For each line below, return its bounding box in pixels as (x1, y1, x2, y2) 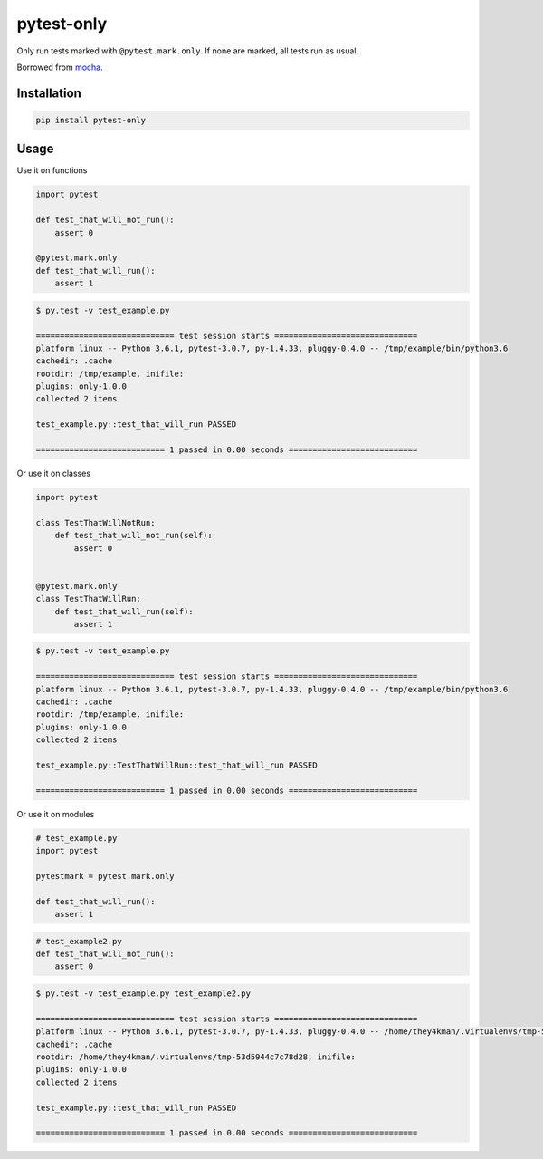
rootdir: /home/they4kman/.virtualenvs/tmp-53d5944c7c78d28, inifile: (35, 1051, 357, 1062)
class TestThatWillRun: (35, 594, 142, 604)
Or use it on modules (16, 808, 95, 819)
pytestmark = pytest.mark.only (35, 871, 176, 881)
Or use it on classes (16, 468, 90, 479)
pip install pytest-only (35, 114, 147, 125)
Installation (16, 85, 81, 101)
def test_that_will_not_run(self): (54, 530, 213, 541)
